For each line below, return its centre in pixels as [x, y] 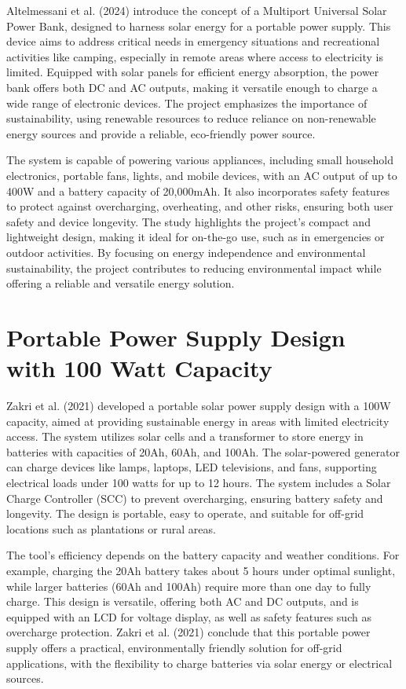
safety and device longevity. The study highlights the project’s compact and [188, 221]
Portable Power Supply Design [176, 337]
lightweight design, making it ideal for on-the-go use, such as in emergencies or [196, 237]
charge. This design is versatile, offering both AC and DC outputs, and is [183, 601]
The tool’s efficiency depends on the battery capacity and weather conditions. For [203, 555]
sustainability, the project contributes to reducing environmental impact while [194, 268]
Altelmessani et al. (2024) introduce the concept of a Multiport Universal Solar [197, 10]
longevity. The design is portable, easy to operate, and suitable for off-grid [185, 513]
